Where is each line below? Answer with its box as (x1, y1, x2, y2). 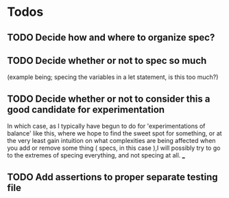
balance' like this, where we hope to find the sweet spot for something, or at (7, 129, 222, 137)
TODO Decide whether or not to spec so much (7, 54, 207, 66)
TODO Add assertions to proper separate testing (7, 171, 218, 183)
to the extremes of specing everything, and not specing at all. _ (7, 151, 185, 159)
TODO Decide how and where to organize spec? (7, 32, 215, 43)
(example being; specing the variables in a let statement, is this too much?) (7, 73, 219, 81)
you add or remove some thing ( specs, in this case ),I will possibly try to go (7, 144, 221, 152)
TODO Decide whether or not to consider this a (7, 93, 210, 104)
